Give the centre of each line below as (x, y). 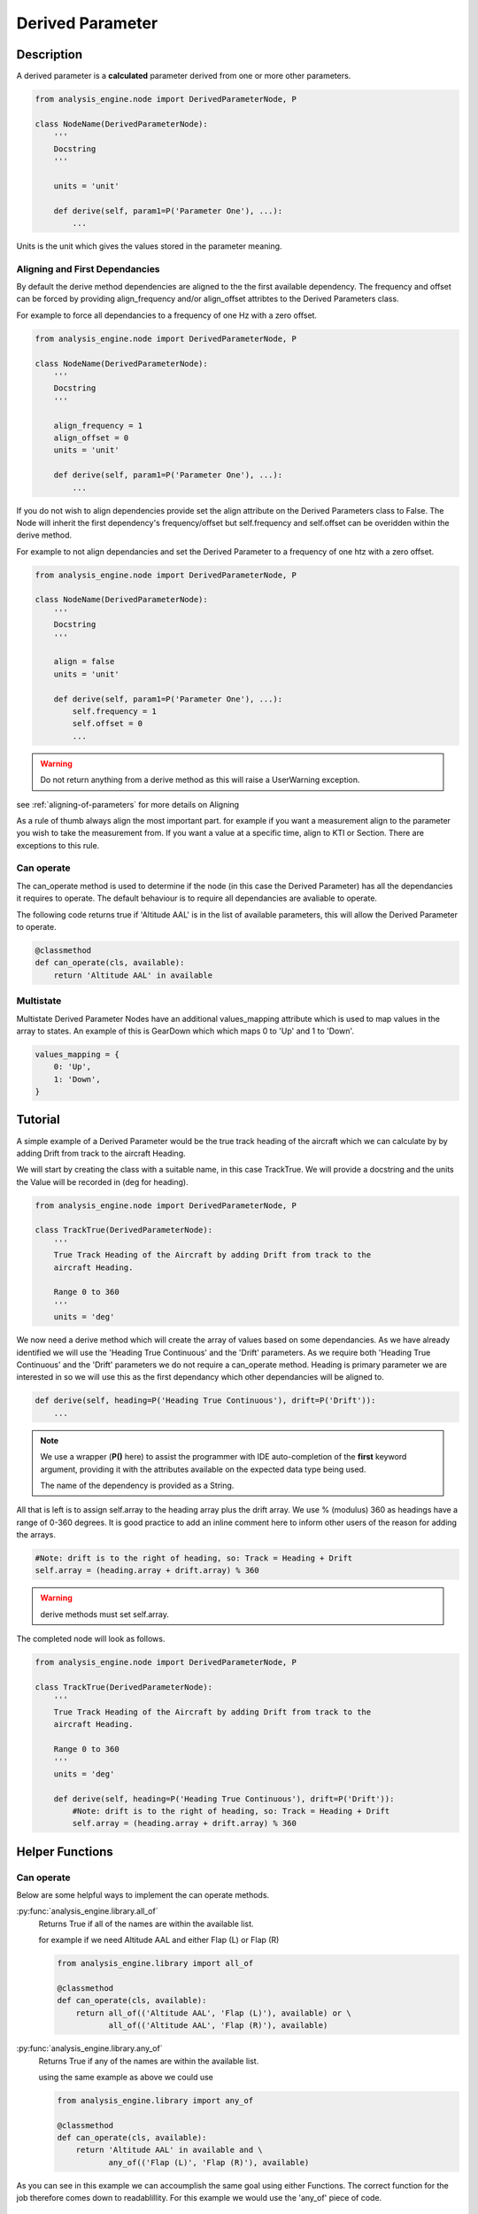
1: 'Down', (77, 1079)
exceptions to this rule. (58, 845)
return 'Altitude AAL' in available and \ (169, 2150)
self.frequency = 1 (114, 711)
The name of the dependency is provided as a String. (137, 1485)
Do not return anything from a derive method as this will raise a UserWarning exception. (200, 780)
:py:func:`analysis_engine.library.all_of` (87, 1911)
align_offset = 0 (91, 437)
